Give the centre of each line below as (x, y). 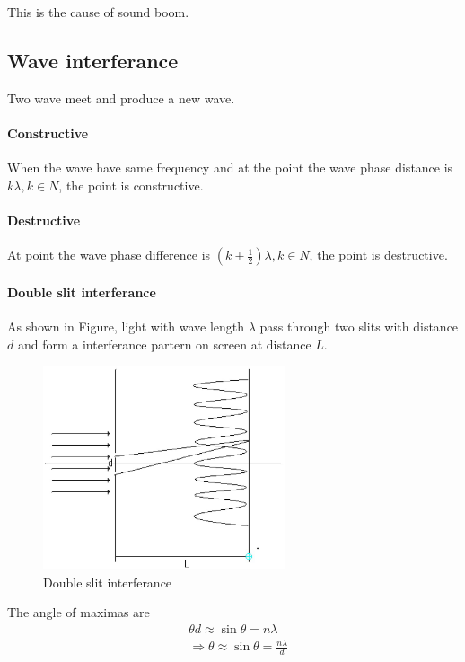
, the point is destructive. (378, 255)
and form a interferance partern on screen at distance (164, 344)
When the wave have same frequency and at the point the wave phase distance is (230, 168)
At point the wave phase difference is (109, 255)
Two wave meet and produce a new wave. (121, 97)
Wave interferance (93, 60)
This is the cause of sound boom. (98, 12)
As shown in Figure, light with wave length (126, 326)
